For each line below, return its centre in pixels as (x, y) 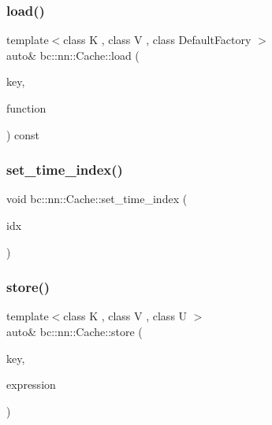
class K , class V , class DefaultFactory (157, 40)
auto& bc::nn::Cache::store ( (75, 331)
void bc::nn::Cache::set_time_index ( (97, 199)
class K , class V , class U (125, 316)
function (26, 108)
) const (23, 134)
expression (31, 384)
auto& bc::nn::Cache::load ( (73, 55)
